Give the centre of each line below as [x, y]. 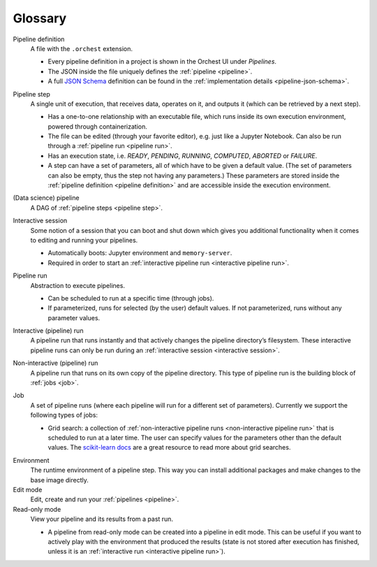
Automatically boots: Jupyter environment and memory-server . [140, 253]
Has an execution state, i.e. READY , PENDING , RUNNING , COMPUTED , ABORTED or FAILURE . [183, 156]
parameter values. [74, 317]
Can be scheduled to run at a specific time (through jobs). [131, 298]
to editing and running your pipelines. [84, 240]
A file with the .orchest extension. [81, 48]
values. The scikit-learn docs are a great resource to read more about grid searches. [169, 447]
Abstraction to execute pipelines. [78, 285]
